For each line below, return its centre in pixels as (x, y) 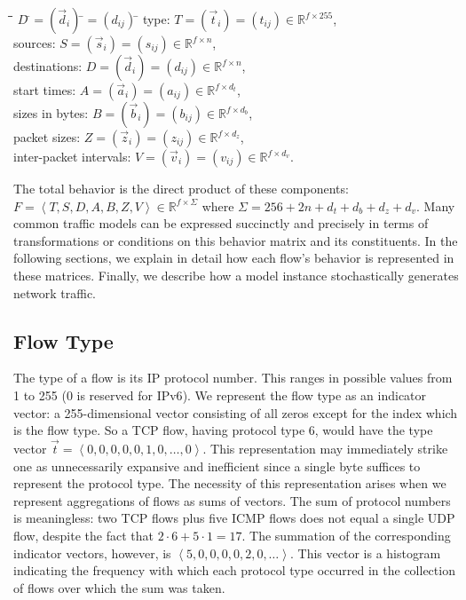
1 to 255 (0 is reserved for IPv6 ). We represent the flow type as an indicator (220, 395)
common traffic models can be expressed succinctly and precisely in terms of (221, 223)
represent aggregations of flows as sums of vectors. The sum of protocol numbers (232, 500)
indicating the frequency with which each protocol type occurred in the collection (234, 570)
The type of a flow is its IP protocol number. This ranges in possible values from (233, 378)
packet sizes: (47, 137)
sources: (35, 43)
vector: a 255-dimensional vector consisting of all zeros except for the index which (236, 412)
